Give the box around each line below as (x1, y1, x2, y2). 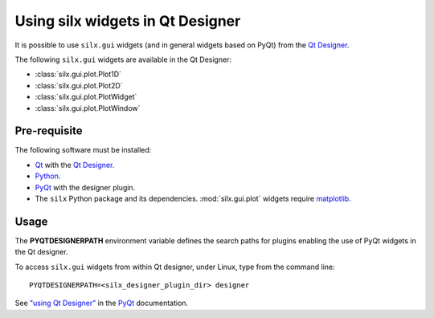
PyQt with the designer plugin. (35, 182, 136, 192)
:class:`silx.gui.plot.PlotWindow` (35, 103, 141, 112)
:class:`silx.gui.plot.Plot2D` (35, 80, 124, 90)
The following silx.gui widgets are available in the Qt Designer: (14, 55, 232, 64)
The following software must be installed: (14, 145, 152, 155)
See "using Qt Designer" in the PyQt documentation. (14, 298, 189, 308)
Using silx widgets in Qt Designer (14, 12, 241, 30)
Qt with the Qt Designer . (35, 160, 115, 169)
